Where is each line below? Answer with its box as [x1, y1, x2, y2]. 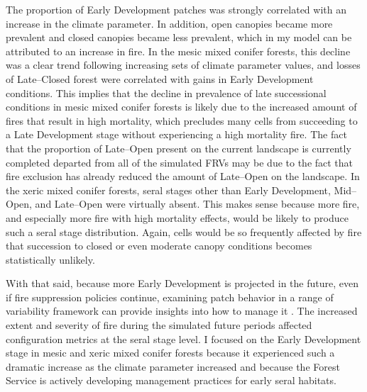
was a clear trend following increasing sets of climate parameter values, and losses [6, 57, 361, 72]
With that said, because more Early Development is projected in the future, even [6, 276, 358, 291]
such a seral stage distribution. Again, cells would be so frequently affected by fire [6, 224, 362, 239]
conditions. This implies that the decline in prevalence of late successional [6, 85, 327, 100]
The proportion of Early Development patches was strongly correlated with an [6, 2, 346, 16]
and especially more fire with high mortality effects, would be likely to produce [6, 210, 349, 225]
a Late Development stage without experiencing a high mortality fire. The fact [6, 127, 347, 142]
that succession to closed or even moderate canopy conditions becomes [6, 238, 312, 253]
